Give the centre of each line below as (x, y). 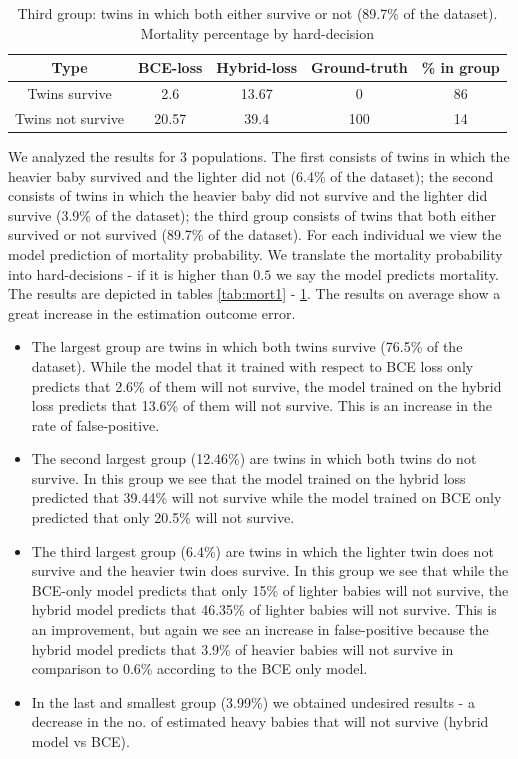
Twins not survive (70, 117)
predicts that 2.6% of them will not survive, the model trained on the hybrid (266, 385)
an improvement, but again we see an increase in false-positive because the (260, 629)
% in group (460, 67)
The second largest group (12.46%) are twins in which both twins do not (254, 458)
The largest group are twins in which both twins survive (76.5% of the (247, 346)
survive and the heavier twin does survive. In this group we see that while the (270, 570)
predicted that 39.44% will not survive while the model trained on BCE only (266, 497)
